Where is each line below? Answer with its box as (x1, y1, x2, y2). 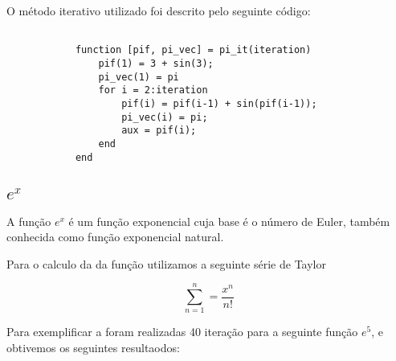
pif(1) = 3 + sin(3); (98, 57, 214, 69)
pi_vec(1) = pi (98, 71, 179, 83)
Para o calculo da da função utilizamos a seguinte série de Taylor (6, 255, 326, 272)
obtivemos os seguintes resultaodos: (6, 339, 180, 356)
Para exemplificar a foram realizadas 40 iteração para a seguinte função (6, 323, 358, 340)
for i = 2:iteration (98, 84, 208, 96)
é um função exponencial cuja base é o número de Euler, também (68, 212, 390, 229)
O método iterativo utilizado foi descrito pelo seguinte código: (6, 2, 311, 18)
